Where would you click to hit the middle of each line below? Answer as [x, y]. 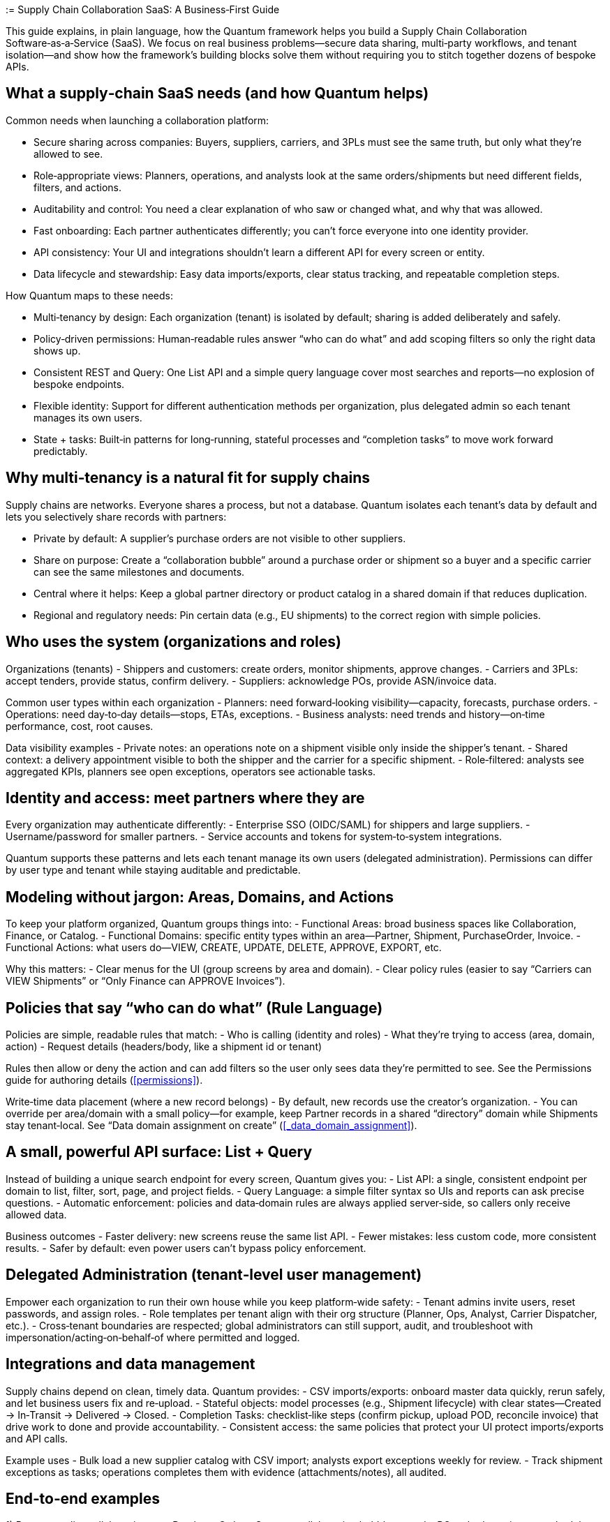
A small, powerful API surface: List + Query [159, 1152]
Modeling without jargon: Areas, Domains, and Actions [200, 897]
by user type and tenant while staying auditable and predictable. [153, 870]
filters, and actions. [77, 187]
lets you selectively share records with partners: [116, 516]
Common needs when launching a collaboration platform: [137, 120]
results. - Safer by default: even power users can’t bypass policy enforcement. [186, 1248]
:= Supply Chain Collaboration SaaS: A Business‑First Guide [143, 9]
